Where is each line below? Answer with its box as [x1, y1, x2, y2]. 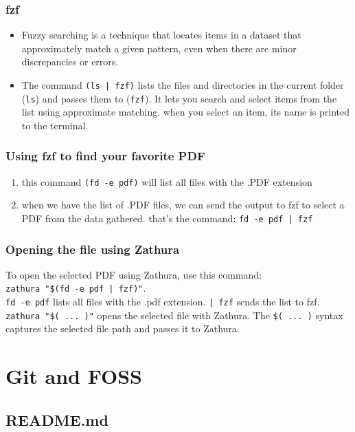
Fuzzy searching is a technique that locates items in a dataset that [21, 28, 301, 42]
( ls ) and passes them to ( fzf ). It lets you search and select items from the [21, 91, 337, 105]
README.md [5, 409, 108, 430]
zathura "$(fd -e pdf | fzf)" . [5, 281, 146, 295]
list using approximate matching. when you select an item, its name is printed [21, 105, 350, 119]
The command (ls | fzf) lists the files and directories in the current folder [21, 78, 344, 91]
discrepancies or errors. [21, 54, 119, 69]
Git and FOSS [5, 362, 142, 390]
